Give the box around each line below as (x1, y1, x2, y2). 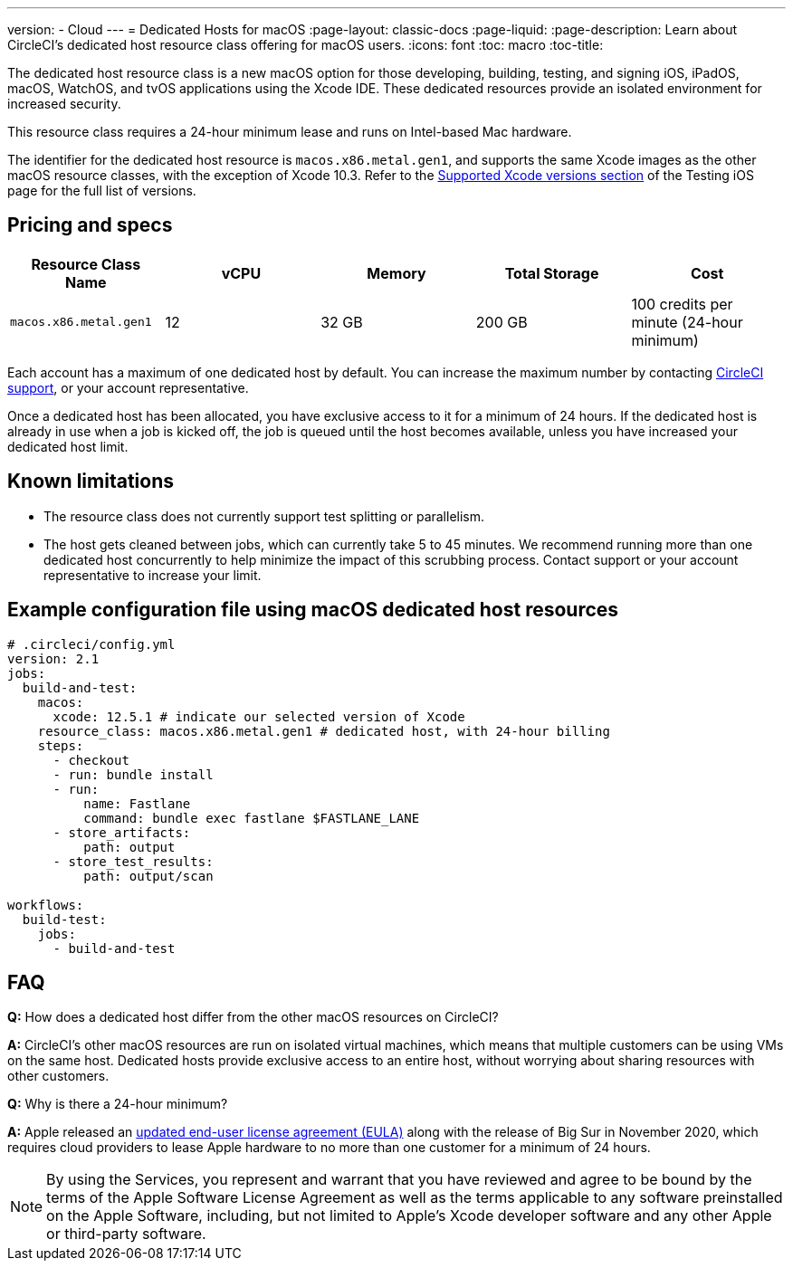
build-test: (22, 911, 107, 927)
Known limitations (7, 470, 174, 493)
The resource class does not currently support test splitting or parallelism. (43, 508, 485, 524)
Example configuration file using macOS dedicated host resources (7, 598, 619, 622)
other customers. (7, 1068, 110, 1084)
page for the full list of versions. (7, 183, 196, 198)
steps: (37, 738, 84, 753)
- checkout (53, 752, 129, 767)
